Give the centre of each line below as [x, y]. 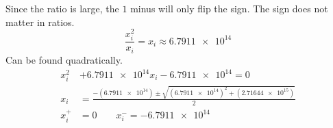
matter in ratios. [40, 22]
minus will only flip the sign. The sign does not [229, 8]
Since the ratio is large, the [62, 8]
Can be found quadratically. [64, 59]
